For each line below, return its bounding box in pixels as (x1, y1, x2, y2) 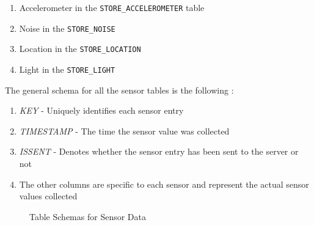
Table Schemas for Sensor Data (29, 210, 146, 223)
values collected (19, 190, 78, 202)
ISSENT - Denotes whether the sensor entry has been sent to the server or (19, 145, 299, 158)
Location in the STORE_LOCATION (19, 42, 141, 55)
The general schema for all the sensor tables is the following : (5, 83, 234, 96)
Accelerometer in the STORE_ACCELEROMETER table (19, 1, 205, 13)
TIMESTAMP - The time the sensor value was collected (19, 124, 230, 137)
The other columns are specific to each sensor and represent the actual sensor (19, 177, 309, 190)
